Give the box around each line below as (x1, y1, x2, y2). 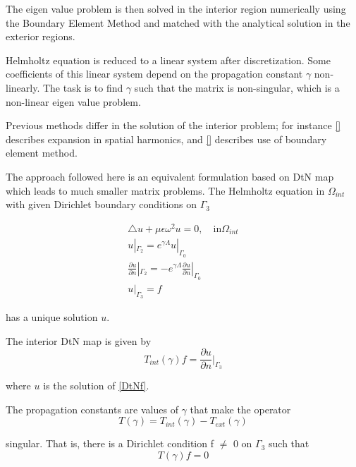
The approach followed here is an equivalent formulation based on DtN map (6, 169, 334, 183)
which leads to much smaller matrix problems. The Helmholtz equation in (6, 183, 325, 198)
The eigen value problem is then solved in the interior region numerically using (6, 1, 346, 16)
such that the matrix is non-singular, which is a (134, 80, 340, 95)
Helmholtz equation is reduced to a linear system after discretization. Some (6, 52, 331, 67)
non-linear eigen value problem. (6, 94, 141, 109)
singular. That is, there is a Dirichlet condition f (6, 436, 214, 451)
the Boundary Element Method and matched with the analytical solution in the (6, 15, 350, 30)
